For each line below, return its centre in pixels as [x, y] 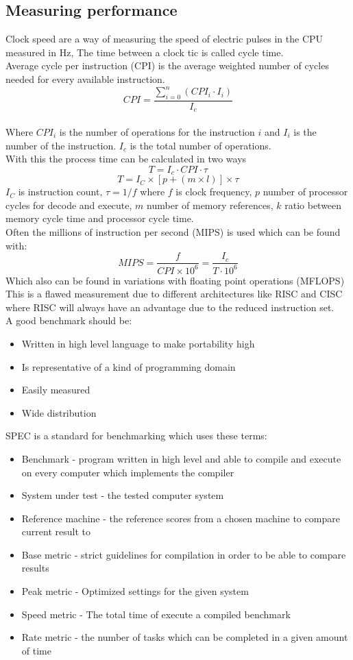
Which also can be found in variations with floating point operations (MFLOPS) [175, 280]
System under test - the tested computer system [123, 495]
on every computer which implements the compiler [128, 472]
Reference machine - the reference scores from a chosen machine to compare [181, 518]
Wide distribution [59, 412]
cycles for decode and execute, [69, 205]
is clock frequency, [214, 192]
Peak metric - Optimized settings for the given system [135, 591]
